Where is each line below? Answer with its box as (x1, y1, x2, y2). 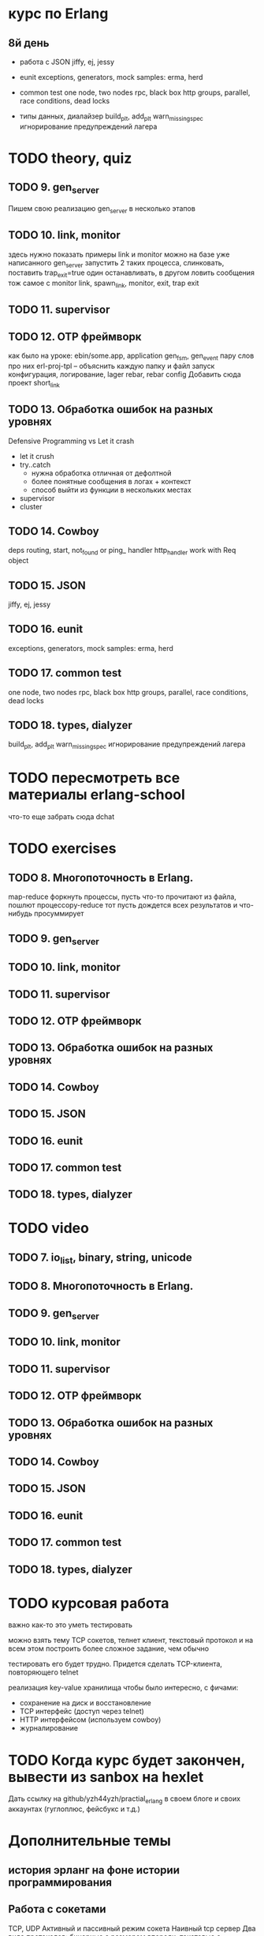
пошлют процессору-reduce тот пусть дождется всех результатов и (8, 900, 238, 910)
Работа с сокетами (8, 1903, 106, 1916)
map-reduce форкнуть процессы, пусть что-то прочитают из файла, (8, 892, 236, 901)
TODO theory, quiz (8, 149, 132, 167)
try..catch (19, 460, 51, 469)
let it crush (19, 451, 54, 461)
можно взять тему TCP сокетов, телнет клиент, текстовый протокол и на (8, 1636, 254, 1645)
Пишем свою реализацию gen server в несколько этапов (8, 203, 195, 215)
